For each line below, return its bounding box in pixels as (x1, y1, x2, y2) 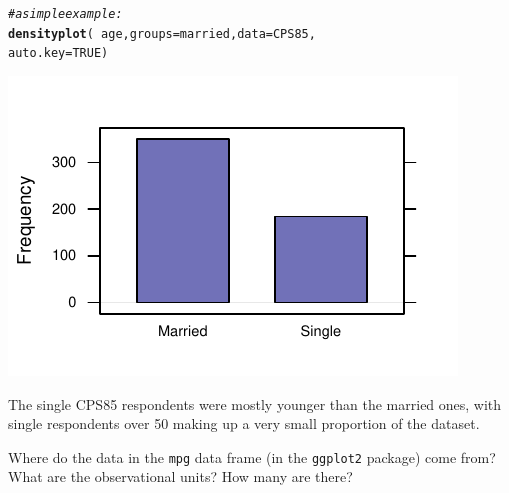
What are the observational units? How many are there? (8, 466, 353, 487)
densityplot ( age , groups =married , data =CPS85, (8, 26, 316, 41)
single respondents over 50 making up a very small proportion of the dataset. (8, 413, 480, 434)
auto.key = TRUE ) (8, 46, 109, 61)
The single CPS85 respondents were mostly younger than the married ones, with (8, 393, 502, 414)
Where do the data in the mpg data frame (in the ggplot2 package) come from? (8, 446, 496, 467)
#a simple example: (8, 7, 123, 21)
